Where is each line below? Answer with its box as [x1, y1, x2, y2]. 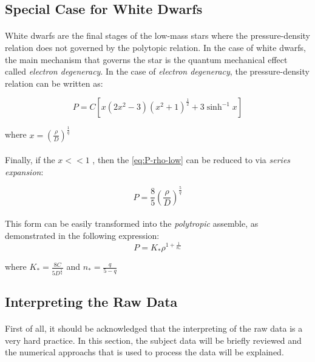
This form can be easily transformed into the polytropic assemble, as [5, 217, 259, 230]
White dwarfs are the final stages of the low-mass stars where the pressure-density [5, 29, 310, 42]
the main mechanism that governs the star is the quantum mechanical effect [5, 53, 288, 65]
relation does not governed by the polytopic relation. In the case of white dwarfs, [5, 41, 306, 53]
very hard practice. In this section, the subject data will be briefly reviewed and [5, 334, 302, 346]
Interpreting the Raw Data [5, 292, 178, 311]
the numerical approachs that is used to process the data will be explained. [5, 346, 284, 358]
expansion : [5, 165, 44, 178]
